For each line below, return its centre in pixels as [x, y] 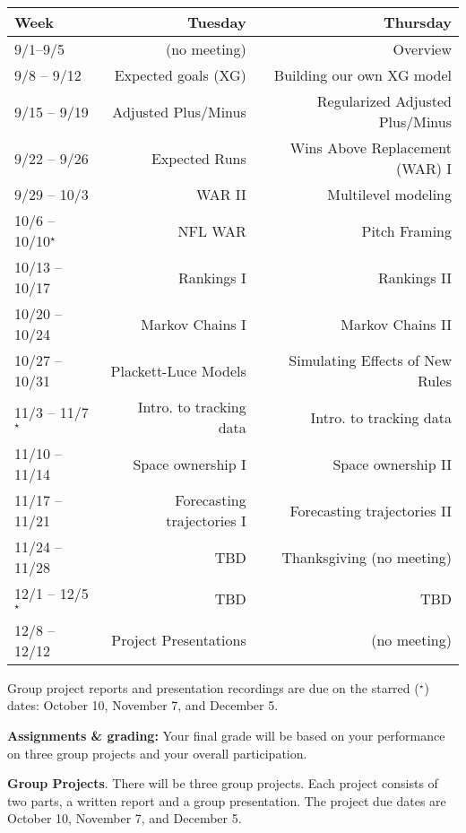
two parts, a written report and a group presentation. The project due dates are [227, 800]
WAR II [221, 194]
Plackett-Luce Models [178, 370]
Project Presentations [179, 640]
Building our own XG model [362, 75]
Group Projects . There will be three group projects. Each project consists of [223, 783]
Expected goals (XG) [180, 75]
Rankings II [414, 277]
